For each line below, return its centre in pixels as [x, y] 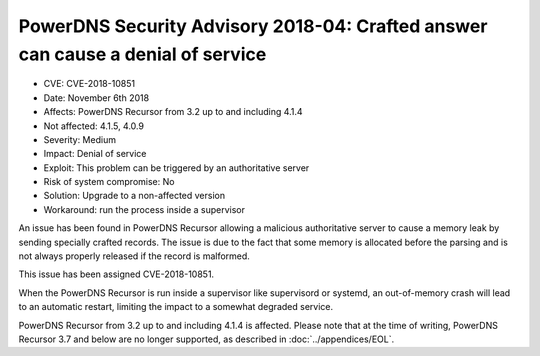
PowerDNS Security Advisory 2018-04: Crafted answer [253, 26]
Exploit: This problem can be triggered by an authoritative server [176, 167]
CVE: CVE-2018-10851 [89, 84]
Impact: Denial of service [95, 154]
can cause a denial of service [142, 54]
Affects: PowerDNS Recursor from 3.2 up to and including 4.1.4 [173, 112]
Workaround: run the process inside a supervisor [144, 209]
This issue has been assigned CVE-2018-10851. [116, 274]
